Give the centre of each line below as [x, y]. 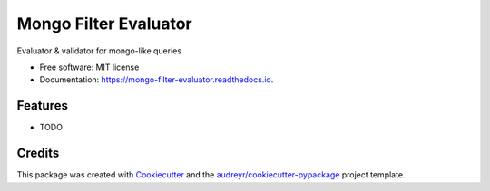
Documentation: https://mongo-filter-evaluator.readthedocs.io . [157, 80]
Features [42, 105]
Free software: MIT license [89, 67]
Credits [38, 153]
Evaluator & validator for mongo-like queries [99, 51]
